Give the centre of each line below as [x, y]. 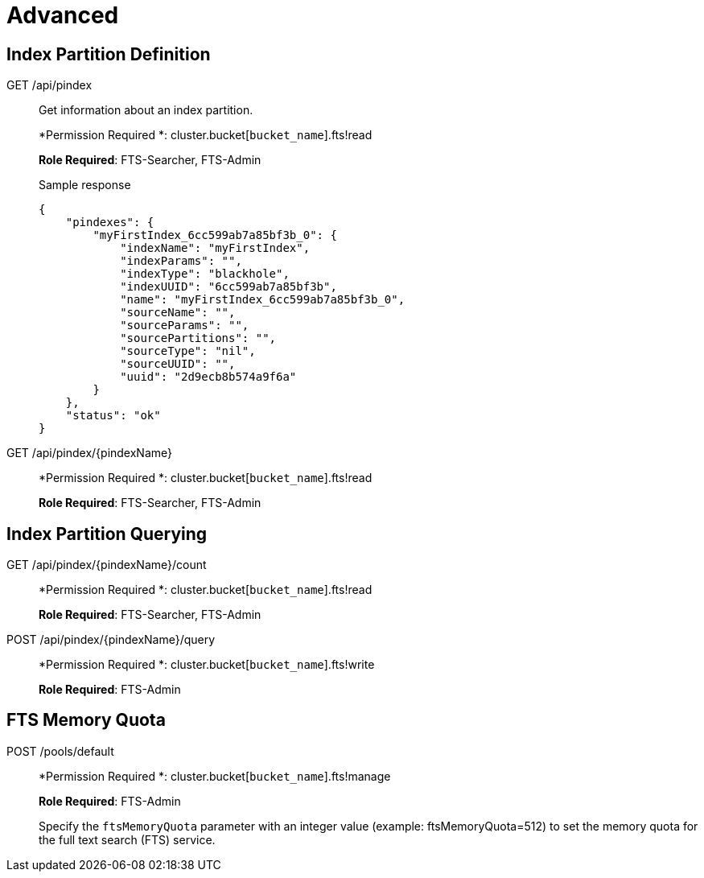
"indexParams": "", [181, 261]
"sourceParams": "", [185, 326]
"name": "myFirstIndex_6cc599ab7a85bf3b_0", [263, 300]
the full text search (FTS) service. [127, 839]
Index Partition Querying [107, 534]
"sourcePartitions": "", [198, 338]
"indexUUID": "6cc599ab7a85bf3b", [228, 287]
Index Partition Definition [109, 54]
